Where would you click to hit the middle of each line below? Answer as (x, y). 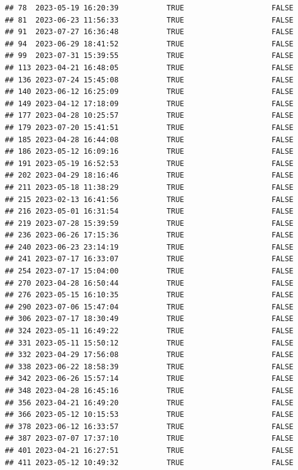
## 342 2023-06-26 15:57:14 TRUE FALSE (149, 379)
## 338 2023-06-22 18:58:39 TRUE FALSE (149, 367)
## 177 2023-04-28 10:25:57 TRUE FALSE (149, 116)
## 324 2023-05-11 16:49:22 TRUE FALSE (149, 331)
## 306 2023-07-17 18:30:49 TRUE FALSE (149, 319)
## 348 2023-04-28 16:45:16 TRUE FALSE (149, 391)
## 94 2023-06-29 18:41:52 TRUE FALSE (149, 44)
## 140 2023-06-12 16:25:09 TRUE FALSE (149, 92)
